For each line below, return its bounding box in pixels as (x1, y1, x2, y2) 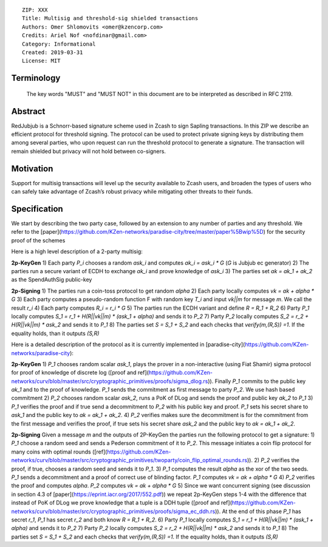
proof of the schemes (11, 237, 66, 244)
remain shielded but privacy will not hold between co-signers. (11, 148, 166, 155)
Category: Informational (22, 40, 96, 47)
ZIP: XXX (22, 7, 48, 13)
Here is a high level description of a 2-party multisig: (11, 248, 143, 255)
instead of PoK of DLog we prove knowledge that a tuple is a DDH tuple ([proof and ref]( (11, 499, 232, 506)
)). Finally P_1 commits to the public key (207, 377, 306, 385)
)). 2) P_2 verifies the (247, 457, 300, 464)
